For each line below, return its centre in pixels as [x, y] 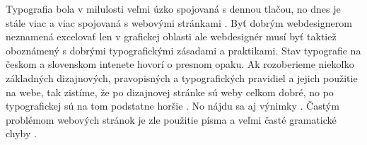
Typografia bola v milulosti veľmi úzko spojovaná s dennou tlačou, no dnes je [173, 8]
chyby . [21, 133]
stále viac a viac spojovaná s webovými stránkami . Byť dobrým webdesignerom [179, 22]
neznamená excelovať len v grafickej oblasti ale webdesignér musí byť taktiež [171, 36]
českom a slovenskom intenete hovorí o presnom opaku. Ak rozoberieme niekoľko [180, 64]
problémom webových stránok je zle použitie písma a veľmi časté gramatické [171, 119]
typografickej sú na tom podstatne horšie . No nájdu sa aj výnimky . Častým [173, 106]
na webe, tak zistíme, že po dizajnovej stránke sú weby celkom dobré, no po [170, 92]
